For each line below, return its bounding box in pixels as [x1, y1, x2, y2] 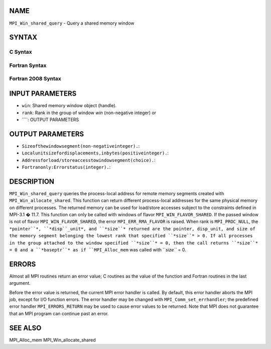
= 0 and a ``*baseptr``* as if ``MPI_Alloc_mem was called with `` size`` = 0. [9, 247, 187, 253]
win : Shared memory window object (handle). [22, 103, 117, 109]
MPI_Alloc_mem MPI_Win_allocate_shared [9, 337, 96, 343]
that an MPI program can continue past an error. [9, 310, 109, 316]
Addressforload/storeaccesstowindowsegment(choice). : [22, 157, 156, 163]
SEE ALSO [9, 323, 42, 332]
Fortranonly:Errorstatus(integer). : [22, 164, 111, 170]
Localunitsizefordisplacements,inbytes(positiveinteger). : [22, 150, 169, 156]
